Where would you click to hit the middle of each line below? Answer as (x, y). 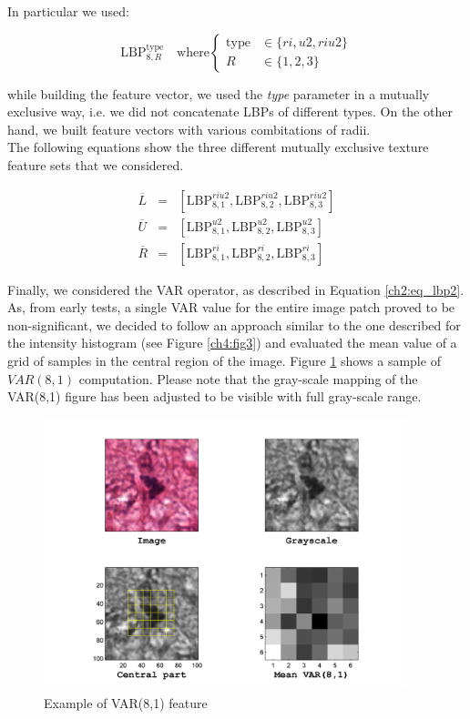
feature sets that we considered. (96, 164)
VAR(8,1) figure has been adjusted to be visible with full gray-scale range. (215, 396)
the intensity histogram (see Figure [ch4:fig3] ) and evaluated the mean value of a (232, 343)
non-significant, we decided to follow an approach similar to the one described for (234, 324)
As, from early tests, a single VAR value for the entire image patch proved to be (231, 307)
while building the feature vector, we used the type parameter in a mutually (219, 93)
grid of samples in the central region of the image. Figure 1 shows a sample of (224, 361)
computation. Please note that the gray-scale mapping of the (248, 378)
